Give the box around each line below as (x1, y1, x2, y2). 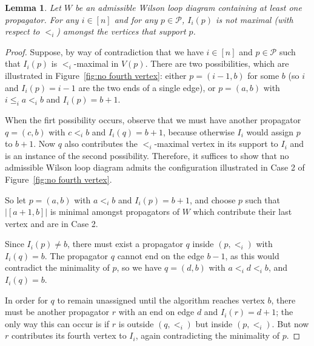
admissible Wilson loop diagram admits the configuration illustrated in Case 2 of (5, 161, 305, 174)
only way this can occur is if (5, 317, 110, 330)
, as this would (225, 249, 279, 262)
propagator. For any (5, 13, 79, 25)
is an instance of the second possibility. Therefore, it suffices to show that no (5, 149, 289, 161)
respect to (5, 25, 40, 38)
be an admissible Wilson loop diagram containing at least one (75, 1, 302, 13)
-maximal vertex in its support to (154, 137, 278, 150)
